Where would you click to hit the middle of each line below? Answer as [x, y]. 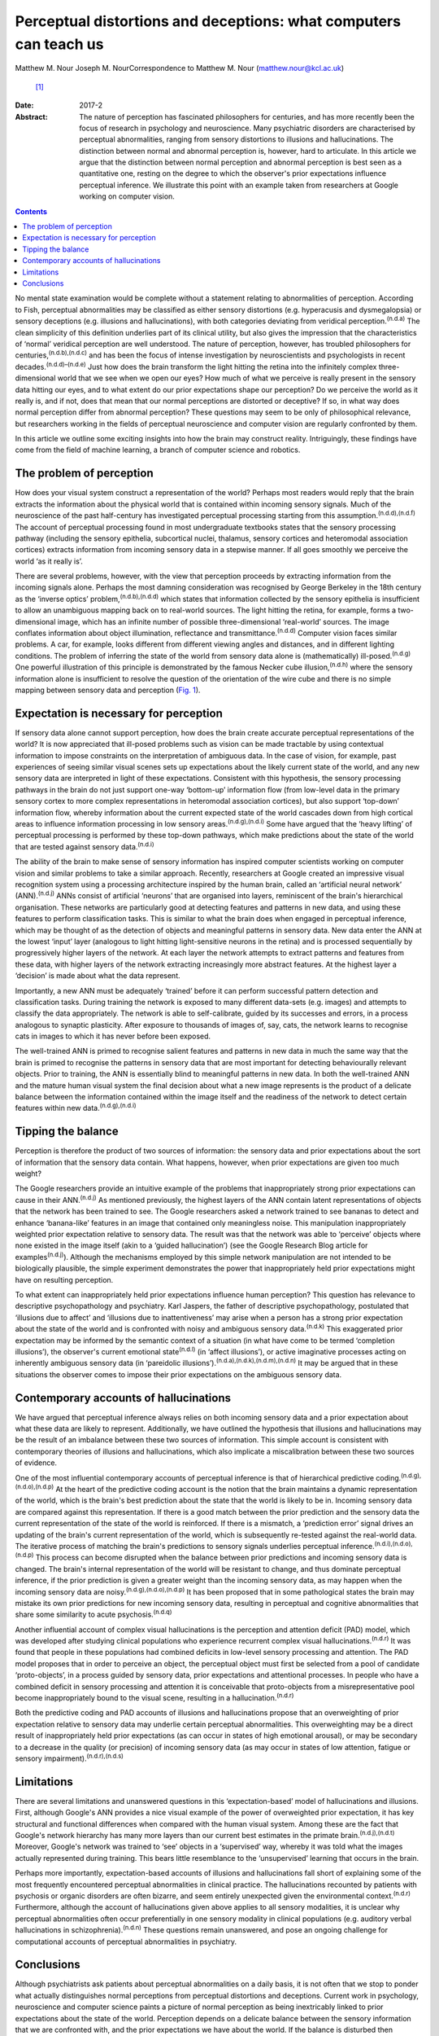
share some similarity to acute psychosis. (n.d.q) [93, 1614]
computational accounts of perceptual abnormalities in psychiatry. [126, 1942]
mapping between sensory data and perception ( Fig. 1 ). [108, 690]
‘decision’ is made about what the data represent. [98, 976]
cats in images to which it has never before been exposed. [113, 1036]
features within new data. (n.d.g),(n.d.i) [76, 1108]
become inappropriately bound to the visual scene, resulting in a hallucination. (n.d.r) [154, 1697]
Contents [31, 211]
